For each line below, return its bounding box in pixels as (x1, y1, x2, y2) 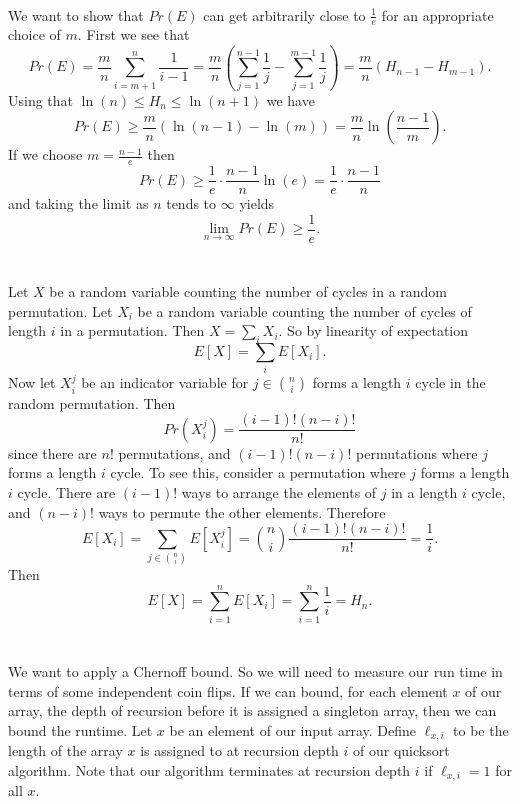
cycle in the (415, 372, 486, 393)
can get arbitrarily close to (203, 4, 366, 25)
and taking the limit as (8, 193, 149, 214)
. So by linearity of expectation (278, 320, 469, 341)
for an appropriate (381, 4, 494, 25)
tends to (166, 193, 217, 214)
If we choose (8, 144, 83, 165)
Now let (8, 372, 56, 393)
